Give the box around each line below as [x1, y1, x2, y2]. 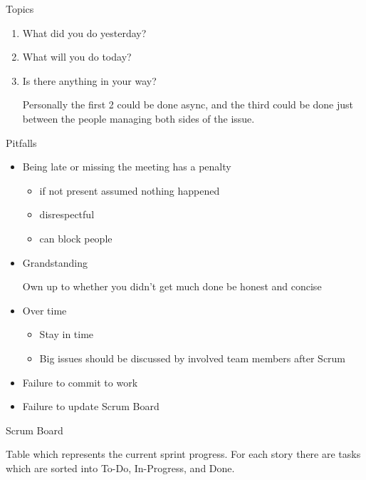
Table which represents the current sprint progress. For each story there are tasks [6, 446, 361, 461]
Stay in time [39, 327, 94, 342]
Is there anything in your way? [22, 73, 157, 88]
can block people [39, 230, 113, 245]
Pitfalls [6, 135, 37, 150]
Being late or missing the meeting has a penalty [22, 159, 231, 174]
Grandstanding [22, 255, 88, 270]
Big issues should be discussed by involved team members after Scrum [39, 350, 346, 365]
